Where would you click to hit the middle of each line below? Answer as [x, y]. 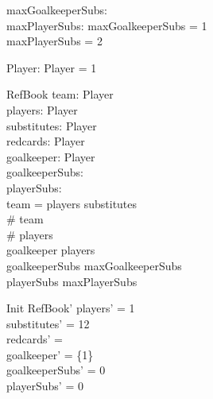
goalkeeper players [51, 250]
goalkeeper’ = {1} [50, 354]
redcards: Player [46, 141]
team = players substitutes [72, 203]
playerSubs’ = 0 [45, 386]
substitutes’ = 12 [48, 323]
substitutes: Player [52, 125]
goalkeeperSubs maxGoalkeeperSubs [94, 265]
